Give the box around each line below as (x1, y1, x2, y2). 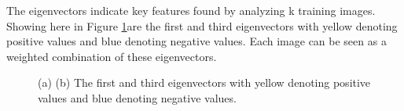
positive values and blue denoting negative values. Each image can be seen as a (6, 33, 387, 49)
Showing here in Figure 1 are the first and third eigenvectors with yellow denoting (6, 17, 398, 34)
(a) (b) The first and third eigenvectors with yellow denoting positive (38, 74, 371, 91)
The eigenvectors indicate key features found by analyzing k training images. (6, 2, 376, 18)
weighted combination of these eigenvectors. (6, 48, 217, 64)
